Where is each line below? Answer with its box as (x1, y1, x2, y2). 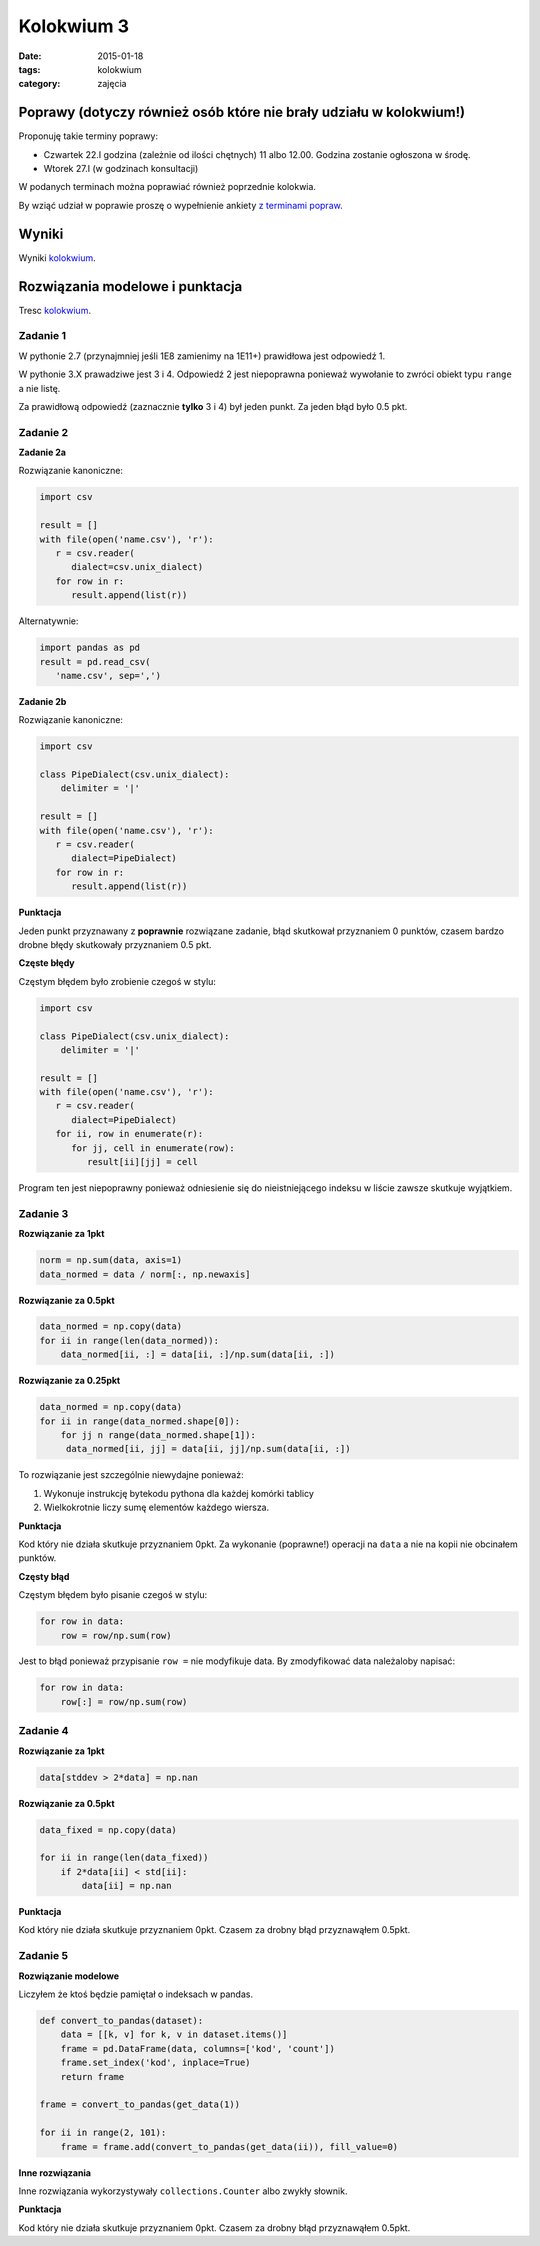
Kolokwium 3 (18, 15, 130, 37)
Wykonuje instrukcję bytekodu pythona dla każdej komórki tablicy (43, 1487, 315, 1499)
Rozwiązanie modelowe (18, 1970, 120, 1982)
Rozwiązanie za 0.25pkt (18, 1375, 121, 1387)
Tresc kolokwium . (18, 304, 92, 316)
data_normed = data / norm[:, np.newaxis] (39, 1268, 251, 1280)
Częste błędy (18, 957, 75, 969)
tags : (18, 63, 41, 75)
